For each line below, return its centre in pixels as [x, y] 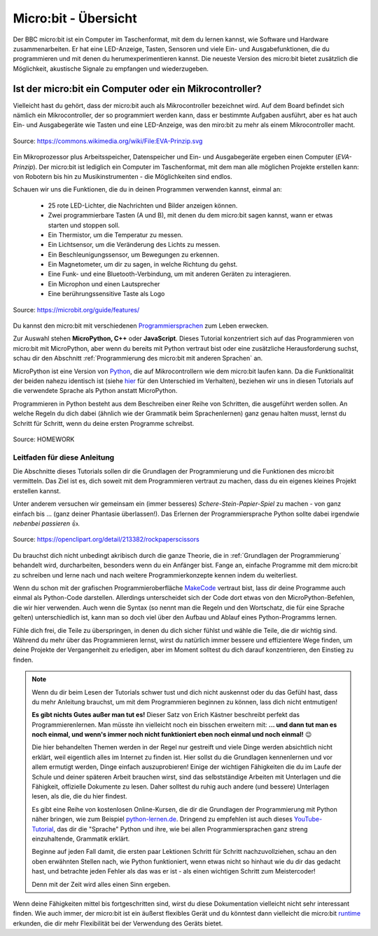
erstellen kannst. [37, 490]
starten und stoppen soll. [84, 225]
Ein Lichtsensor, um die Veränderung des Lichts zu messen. [134, 245]
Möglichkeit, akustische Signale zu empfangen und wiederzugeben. [111, 68]
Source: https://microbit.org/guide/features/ [76, 309]
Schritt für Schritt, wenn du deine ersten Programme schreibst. [104, 423]
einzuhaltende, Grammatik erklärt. [81, 838]
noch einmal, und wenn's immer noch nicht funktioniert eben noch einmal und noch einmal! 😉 [172, 735]
